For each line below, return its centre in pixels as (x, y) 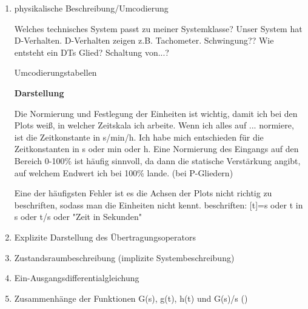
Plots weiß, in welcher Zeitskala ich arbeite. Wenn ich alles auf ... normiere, (154, 125)
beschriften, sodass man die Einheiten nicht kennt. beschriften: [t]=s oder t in (159, 204)
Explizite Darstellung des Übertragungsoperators (105, 237)
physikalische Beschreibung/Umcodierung (91, 8)
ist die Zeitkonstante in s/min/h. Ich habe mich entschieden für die (139, 137)
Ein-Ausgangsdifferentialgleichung (77, 278)
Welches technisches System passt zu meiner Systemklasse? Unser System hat (158, 28)
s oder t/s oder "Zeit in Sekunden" (78, 217)
